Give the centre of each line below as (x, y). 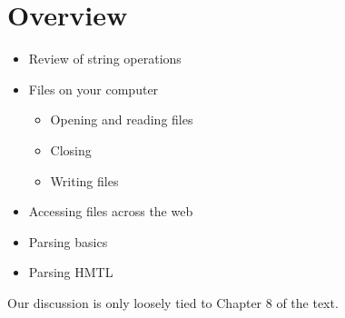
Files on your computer (94, 89)
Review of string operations (105, 59)
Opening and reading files (122, 119)
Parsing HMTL (71, 272)
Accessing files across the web (111, 211)
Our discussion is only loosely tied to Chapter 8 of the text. (173, 302)
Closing (71, 149)
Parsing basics (68, 241)
